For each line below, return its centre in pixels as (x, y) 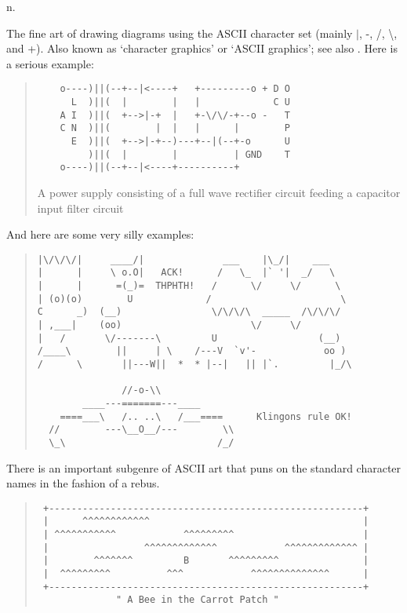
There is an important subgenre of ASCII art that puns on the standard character (204, 467)
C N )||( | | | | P (175, 128)
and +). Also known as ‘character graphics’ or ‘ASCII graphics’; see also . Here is (202, 48)
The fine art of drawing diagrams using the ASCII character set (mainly (180, 33)
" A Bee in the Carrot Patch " (198, 600)
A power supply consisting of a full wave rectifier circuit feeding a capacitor (219, 192)
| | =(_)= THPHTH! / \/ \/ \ (189, 286)
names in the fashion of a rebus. (83, 483)
